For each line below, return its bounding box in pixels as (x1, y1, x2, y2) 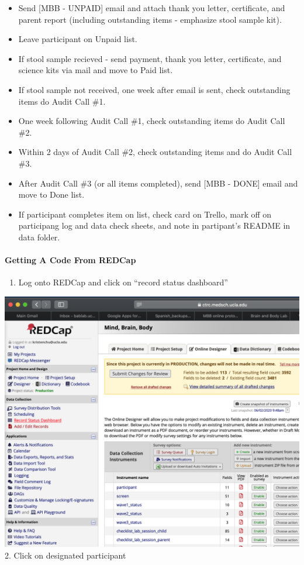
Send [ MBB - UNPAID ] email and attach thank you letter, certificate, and (18, 2, 285, 13)
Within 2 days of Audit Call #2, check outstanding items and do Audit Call (18, 146, 292, 158)
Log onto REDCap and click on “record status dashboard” (18, 276, 228, 288)
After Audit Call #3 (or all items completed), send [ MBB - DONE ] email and (18, 177, 298, 189)
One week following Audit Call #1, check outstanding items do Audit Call (18, 115, 285, 127)
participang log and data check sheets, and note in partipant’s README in (18, 219, 291, 232)
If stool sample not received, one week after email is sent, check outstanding (18, 83, 291, 95)
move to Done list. (18, 188, 85, 201)
